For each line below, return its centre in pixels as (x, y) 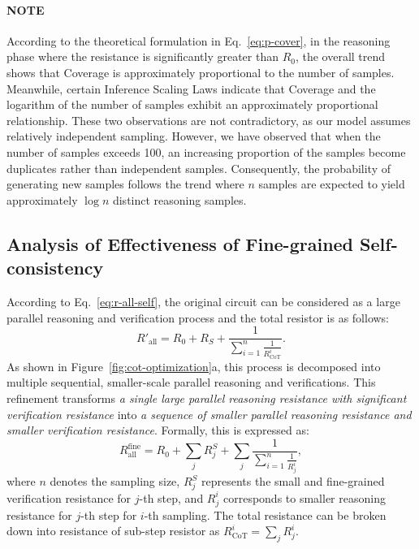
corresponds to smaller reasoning (304, 497)
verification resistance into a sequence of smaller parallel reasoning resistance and (209, 414)
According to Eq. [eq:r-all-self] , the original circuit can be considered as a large (203, 301)
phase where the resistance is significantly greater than (143, 56)
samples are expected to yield (332, 184)
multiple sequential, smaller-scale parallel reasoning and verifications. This (191, 382)
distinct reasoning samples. (179, 199)
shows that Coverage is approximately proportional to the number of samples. (201, 72)
